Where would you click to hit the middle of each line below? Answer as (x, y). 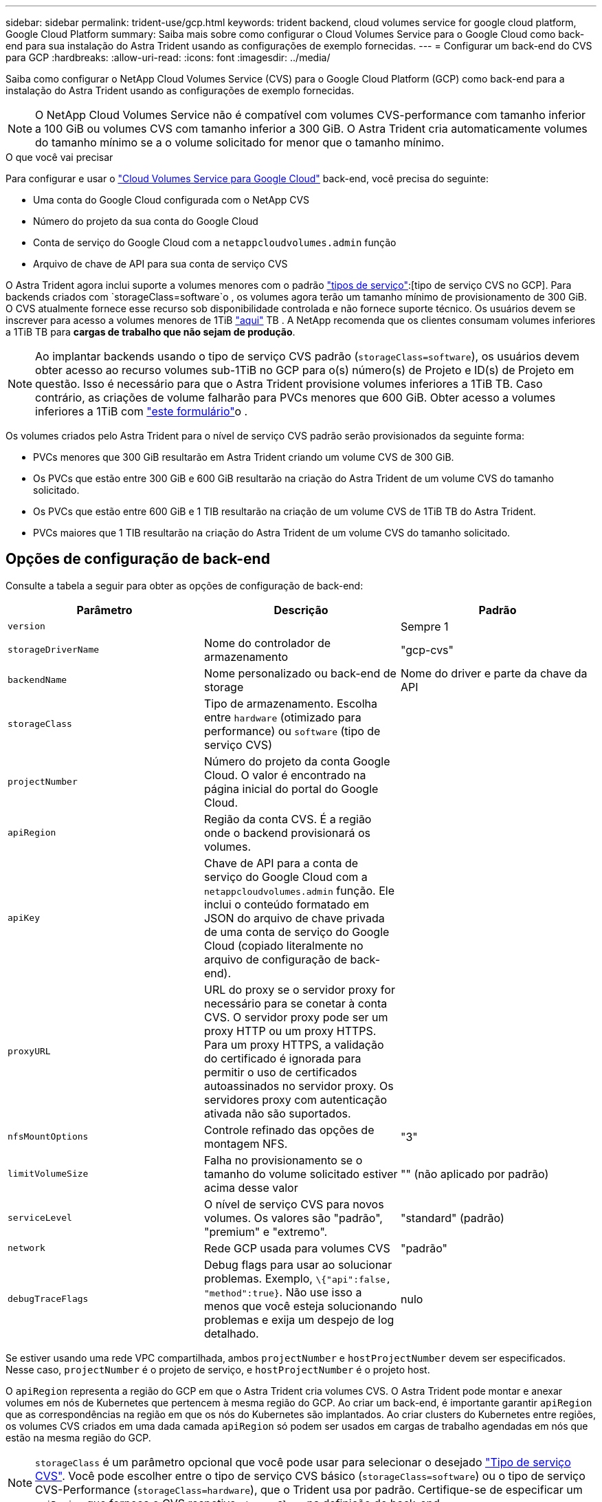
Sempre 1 (424, 626)
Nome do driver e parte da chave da (494, 673)
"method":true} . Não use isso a (283, 1292)
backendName (37, 680)
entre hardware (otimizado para (282, 717)
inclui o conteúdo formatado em (287, 904)
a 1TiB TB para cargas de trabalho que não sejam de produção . (150, 332)
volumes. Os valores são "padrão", (293, 1218)
